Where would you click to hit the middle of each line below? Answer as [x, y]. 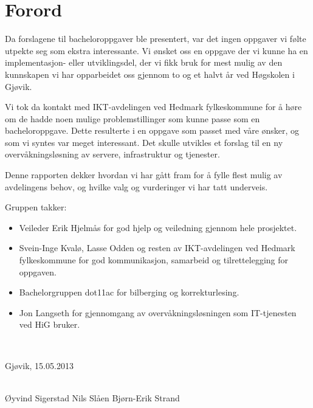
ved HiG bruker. [50, 324]
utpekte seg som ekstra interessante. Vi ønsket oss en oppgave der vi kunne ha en [156, 50]
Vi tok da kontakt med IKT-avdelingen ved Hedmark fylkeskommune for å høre [153, 107]
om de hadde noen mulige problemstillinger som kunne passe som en [132, 118]
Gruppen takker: [36, 207]
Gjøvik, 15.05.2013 [39, 365]
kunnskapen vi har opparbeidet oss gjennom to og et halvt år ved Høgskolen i [150, 74]
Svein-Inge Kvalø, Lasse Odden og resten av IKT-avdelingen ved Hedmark [157, 248]
